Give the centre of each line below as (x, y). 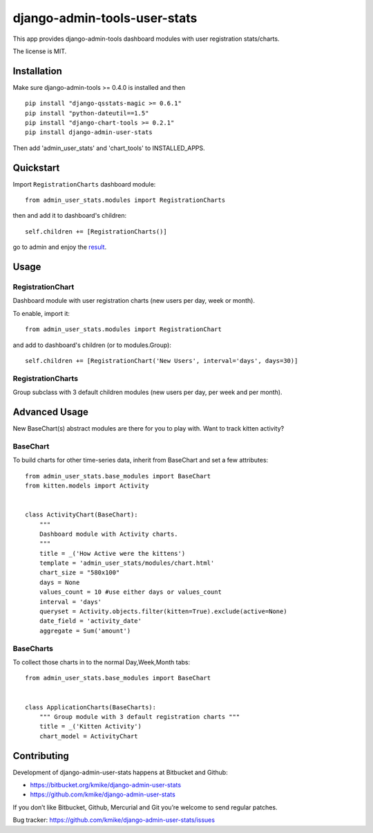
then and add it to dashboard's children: (70, 216)
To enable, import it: (41, 313)
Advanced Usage (51, 412)
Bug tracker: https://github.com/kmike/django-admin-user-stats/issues (114, 820)
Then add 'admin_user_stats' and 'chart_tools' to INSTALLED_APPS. (109, 148)
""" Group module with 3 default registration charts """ (140, 717)
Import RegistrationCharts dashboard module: (84, 184)
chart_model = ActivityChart (88, 736)
